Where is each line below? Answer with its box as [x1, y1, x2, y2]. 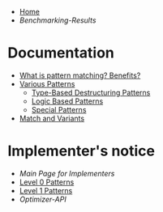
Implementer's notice [7, 142, 156, 160]
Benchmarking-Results [19, 15, 97, 25]
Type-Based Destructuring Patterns [31, 87, 151, 97]
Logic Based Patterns [31, 96, 104, 106]
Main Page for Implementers [19, 168, 115, 178]
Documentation [7, 44, 115, 62]
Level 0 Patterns [19, 177, 75, 187]
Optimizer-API [19, 194, 66, 204]
